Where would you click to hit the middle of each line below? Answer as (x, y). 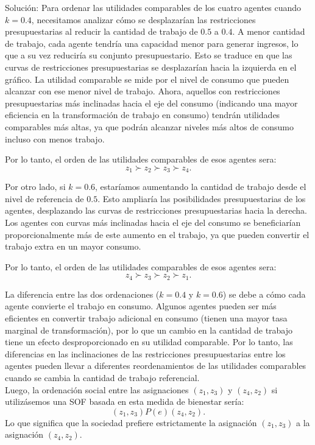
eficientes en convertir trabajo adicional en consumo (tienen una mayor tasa (146, 317)
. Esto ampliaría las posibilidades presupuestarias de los (202, 198)
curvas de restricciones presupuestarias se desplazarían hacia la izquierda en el (151, 67)
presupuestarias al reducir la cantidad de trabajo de (101, 31)
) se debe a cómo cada (264, 294)
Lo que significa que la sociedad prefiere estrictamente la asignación (131, 422)
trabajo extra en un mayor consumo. (73, 246)
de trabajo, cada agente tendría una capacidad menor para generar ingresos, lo (152, 43)
